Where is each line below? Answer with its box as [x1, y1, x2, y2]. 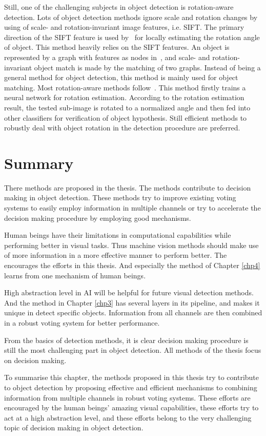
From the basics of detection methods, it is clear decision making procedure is [4, 334, 249, 345]
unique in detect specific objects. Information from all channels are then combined [4, 307, 262, 318]
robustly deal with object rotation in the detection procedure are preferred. [4, 122, 240, 133]
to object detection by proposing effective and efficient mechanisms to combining [4, 382, 257, 392]
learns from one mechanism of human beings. [4, 270, 146, 280]
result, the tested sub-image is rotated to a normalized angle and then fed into [4, 102, 251, 112]
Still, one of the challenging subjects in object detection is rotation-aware [4, 2, 234, 12]
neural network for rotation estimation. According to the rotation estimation [4, 92, 244, 103]
